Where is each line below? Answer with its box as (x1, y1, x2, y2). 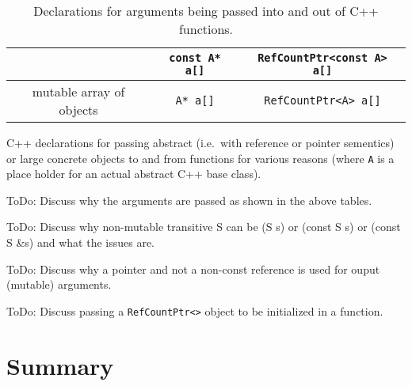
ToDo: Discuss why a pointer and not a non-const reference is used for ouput (6, 260, 380, 277)
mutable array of (32, 82, 125, 100)
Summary (6, 349, 114, 381)
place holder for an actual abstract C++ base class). (6, 165, 261, 182)
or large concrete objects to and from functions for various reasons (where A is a (6, 149, 395, 166)
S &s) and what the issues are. (6, 234, 154, 251)
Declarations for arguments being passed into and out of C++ (33, 2, 379, 20)
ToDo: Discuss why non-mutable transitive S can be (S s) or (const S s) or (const (6, 218, 401, 235)
